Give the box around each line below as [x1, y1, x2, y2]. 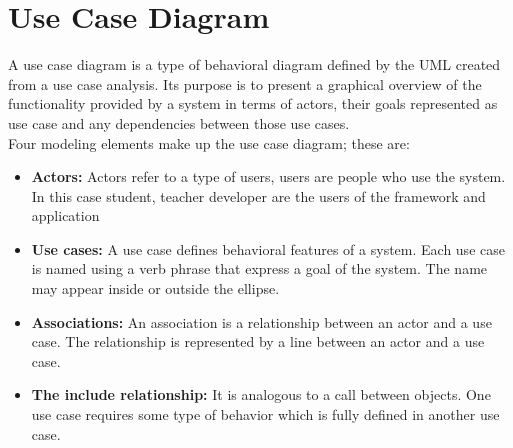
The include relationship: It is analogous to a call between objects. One [31, 384, 491, 405]
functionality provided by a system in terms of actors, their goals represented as [8, 93, 498, 114]
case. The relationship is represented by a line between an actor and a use [31, 331, 485, 352]
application [31, 205, 100, 226]
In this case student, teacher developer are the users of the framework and [31, 185, 486, 206]
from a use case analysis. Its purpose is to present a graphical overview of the [8, 73, 482, 94]
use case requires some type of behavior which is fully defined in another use [31, 404, 500, 425]
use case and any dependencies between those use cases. [8, 112, 350, 133]
